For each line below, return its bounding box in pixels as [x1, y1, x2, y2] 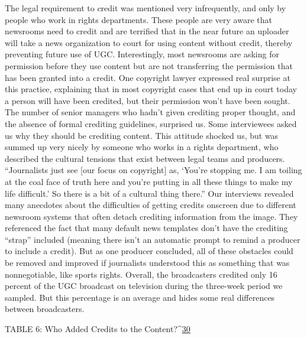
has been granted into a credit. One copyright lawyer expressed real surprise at [5, 71, 290, 83]
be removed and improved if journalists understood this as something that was [5, 256, 290, 269]
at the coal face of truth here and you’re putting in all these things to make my [5, 175, 293, 187]
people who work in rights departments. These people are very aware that [5, 13, 272, 25]
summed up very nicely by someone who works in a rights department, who [5, 141, 279, 153]
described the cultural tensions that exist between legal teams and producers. [5, 152, 285, 164]
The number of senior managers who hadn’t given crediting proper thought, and [5, 106, 296, 118]
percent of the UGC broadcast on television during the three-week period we [5, 279, 283, 292]
